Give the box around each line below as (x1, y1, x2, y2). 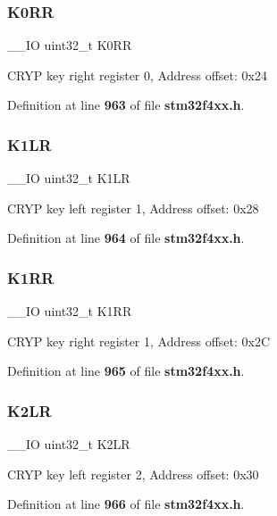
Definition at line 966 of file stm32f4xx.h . (7, 495, 245, 513)
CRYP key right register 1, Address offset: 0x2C (7, 331, 271, 350)
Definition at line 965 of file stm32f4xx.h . (7, 362, 245, 380)
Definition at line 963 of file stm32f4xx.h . (7, 96, 245, 114)
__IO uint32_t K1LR (7, 169, 130, 187)
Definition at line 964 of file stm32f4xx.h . (7, 229, 245, 247)
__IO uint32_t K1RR (7, 302, 132, 320)
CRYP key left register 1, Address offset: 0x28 (7, 198, 259, 217)
